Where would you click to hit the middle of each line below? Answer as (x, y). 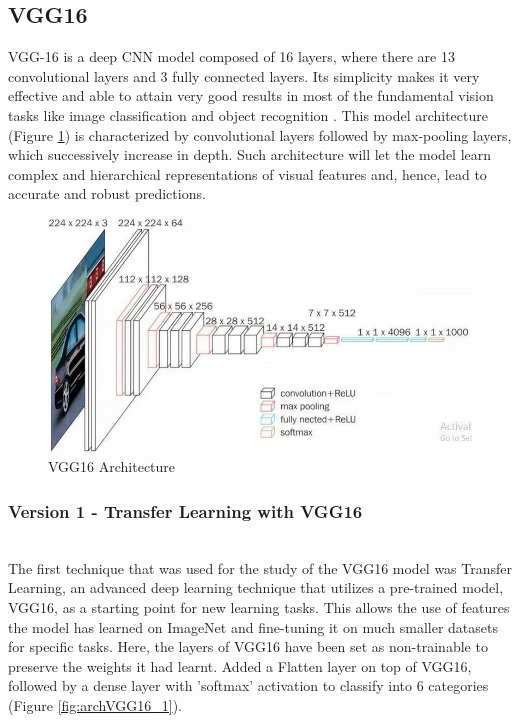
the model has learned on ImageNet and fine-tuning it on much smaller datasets (253, 626)
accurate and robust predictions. (107, 193)
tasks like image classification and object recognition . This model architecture (248, 114)
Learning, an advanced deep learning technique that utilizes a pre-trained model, (256, 587)
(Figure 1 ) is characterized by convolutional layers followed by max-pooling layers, (260, 134)
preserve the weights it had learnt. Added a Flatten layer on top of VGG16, (240, 665)
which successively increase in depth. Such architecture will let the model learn (250, 154)
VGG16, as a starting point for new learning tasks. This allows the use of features (259, 607)
